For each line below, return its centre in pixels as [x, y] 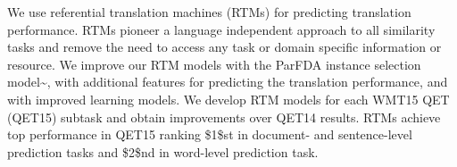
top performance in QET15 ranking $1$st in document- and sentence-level [210, 134]
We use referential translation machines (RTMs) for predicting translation [209, 12]
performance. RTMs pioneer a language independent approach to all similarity [221, 29]
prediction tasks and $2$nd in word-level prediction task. [163, 151]
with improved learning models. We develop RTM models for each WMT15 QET [228, 99]
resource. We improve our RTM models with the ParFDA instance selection [214, 64]
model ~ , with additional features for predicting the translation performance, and [228, 82]
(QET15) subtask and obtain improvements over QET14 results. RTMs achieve [224, 117]
